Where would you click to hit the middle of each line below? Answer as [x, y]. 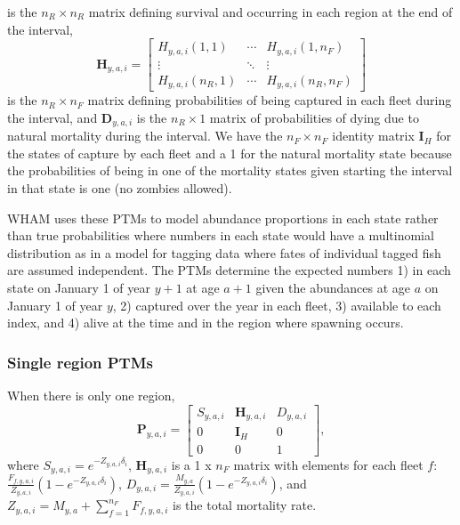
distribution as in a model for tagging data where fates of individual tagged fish [224, 252]
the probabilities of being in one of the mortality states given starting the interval [230, 170]
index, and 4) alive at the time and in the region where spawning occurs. [206, 323]
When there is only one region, [91, 395]
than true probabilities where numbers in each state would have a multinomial [221, 235]
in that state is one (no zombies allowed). [120, 188]
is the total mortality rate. [245, 505]
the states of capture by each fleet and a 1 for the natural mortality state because [230, 153]
